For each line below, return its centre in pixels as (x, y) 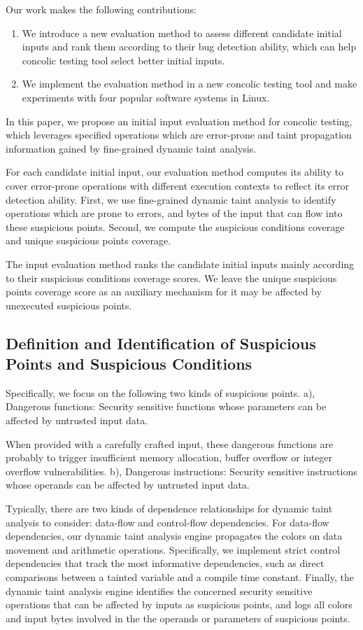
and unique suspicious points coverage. (88, 240)
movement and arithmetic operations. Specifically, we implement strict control (173, 549)
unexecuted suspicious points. (69, 305)
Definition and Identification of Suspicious (161, 343)
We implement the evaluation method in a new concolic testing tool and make (190, 84)
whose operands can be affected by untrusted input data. (128, 485)
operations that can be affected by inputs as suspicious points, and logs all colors (179, 604)
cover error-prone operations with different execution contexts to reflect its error (178, 185)
